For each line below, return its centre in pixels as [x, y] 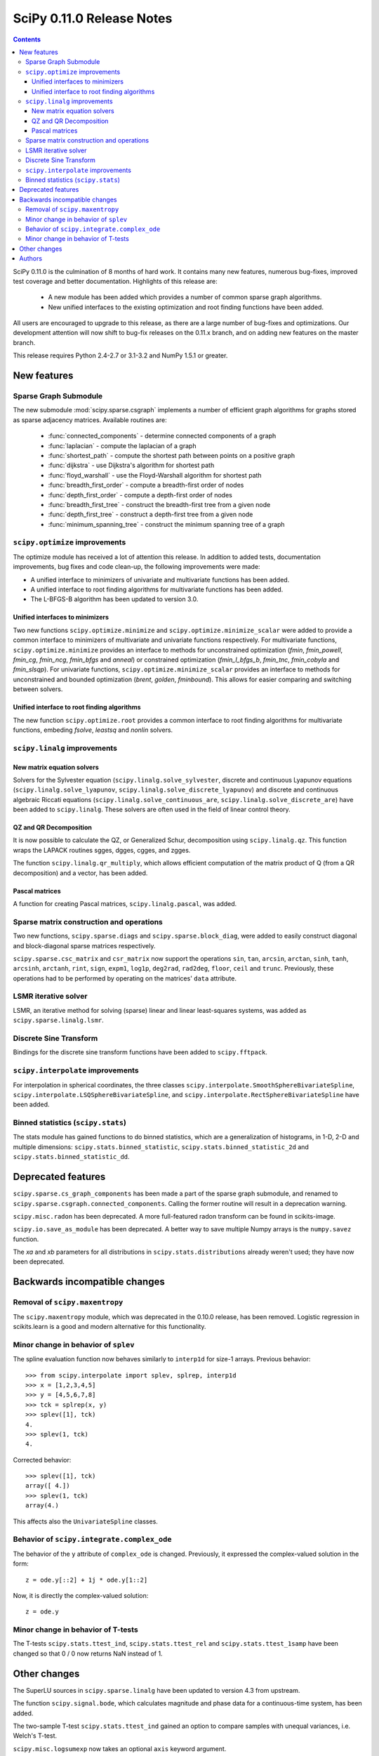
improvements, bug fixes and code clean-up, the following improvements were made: [137, 567]
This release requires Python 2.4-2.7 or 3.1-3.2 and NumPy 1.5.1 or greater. [120, 355]
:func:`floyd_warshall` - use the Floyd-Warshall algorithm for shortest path [155, 475]
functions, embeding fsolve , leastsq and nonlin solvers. [93, 730]
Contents [27, 39]
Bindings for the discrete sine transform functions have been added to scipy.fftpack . [140, 1052]
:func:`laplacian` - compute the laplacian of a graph [122, 445]
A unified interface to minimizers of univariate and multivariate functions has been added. [160, 579]
